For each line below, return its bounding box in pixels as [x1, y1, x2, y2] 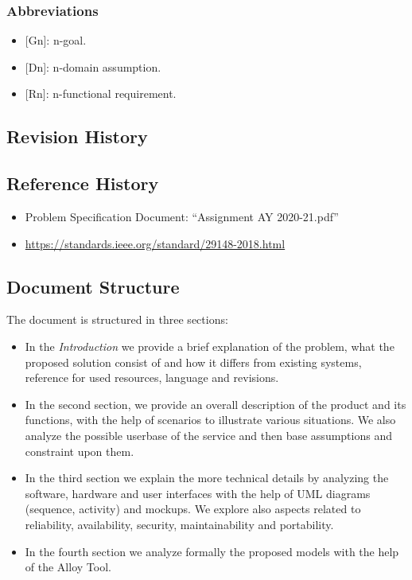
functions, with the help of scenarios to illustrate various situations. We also [25, 411, 396, 428]
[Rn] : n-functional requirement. [25, 85, 177, 102]
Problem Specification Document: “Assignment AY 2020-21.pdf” [25, 208, 339, 224]
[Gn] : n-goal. [25, 32, 87, 49]
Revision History [6, 124, 148, 149]
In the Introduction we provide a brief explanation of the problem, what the [25, 337, 395, 354]
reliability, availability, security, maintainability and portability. [25, 516, 334, 532]
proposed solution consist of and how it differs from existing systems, [25, 353, 362, 370]
